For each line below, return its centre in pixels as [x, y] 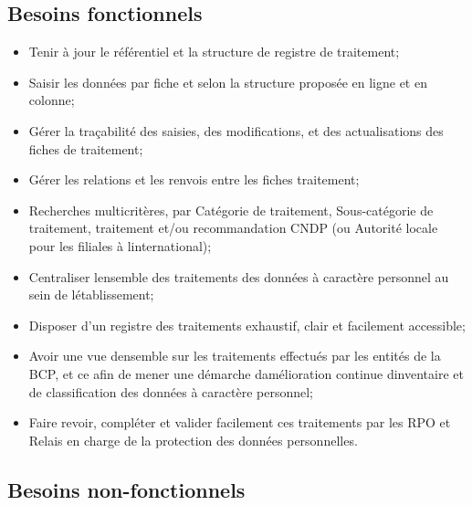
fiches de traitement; [86, 148]
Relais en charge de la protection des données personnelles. [193, 440]
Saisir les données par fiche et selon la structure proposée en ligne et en [228, 82]
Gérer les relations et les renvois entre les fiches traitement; [194, 179]
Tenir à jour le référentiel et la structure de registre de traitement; [214, 52]
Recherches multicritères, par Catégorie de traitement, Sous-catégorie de [231, 210]
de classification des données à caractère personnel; [171, 391]
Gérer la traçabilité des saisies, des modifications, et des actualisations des [236, 130]
